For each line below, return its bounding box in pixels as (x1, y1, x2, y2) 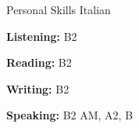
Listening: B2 (6, 27, 77, 44)
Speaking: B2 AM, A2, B (6, 107, 134, 123)
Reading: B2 (6, 54, 72, 71)
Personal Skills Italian (6, 2, 111, 17)
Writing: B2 (6, 80, 69, 97)
